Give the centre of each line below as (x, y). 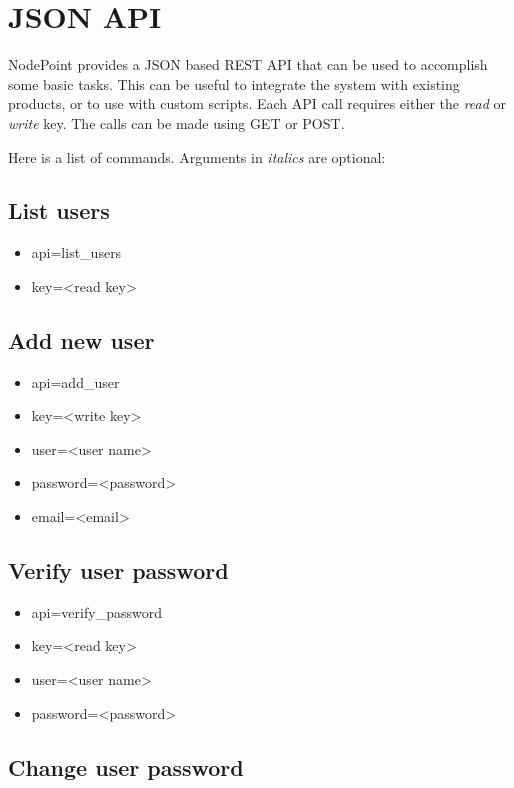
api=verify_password (96, 611)
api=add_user (75, 381)
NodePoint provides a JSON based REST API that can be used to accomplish (248, 64)
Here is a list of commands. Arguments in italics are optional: (197, 156)
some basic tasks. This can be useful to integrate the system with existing (234, 83)
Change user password (126, 766)
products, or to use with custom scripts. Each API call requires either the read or (257, 103)
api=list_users (76, 252)
